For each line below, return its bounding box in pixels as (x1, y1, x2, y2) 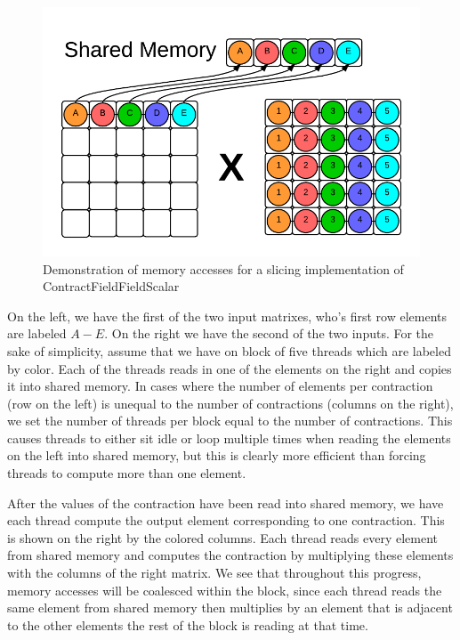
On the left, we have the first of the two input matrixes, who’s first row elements (7, 306, 447, 325)
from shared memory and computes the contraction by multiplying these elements (7, 546, 454, 564)
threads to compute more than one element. (7, 464, 246, 482)
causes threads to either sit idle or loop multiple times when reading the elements (7, 428, 451, 447)
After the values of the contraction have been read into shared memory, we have (7, 493, 444, 512)
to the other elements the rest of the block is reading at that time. (7, 615, 368, 634)
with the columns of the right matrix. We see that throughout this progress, (7, 563, 422, 582)
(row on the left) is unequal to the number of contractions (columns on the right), (7, 393, 454, 412)
